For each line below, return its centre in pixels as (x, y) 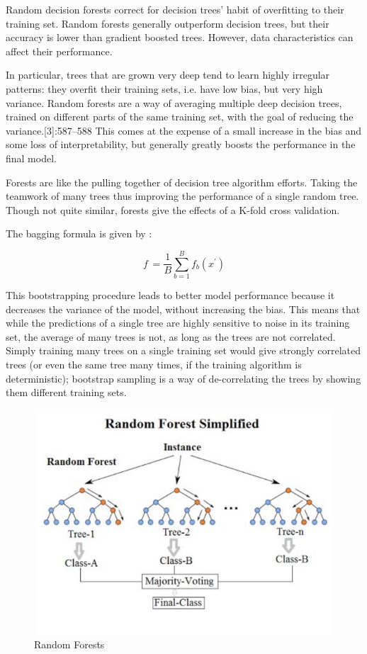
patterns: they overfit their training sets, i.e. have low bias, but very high (164, 88)
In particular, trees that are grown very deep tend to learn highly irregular (168, 75)
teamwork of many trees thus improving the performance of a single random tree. (182, 196)
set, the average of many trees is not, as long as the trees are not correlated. (171, 336)
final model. (31, 158)
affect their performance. (59, 51)
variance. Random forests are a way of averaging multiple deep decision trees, (174, 102)
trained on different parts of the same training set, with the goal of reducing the (180, 117)
